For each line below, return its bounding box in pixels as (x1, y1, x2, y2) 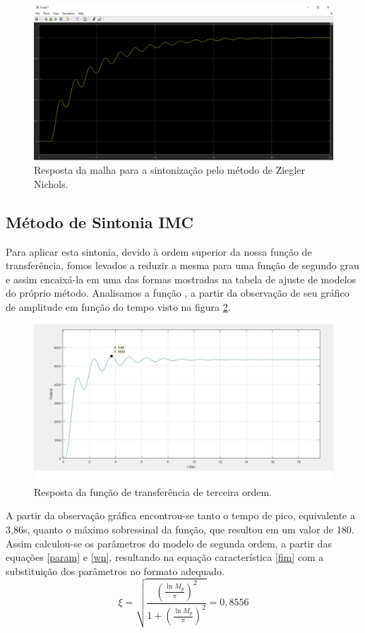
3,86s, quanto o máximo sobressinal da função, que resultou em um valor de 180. (6, 521, 354, 536)
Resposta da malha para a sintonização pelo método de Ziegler (34, 162, 305, 177)
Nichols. (34, 176, 68, 191)
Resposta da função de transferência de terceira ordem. (34, 484, 272, 499)
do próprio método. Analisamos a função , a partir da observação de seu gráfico (6, 285, 349, 300)
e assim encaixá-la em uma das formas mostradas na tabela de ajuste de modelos (6, 271, 357, 286)
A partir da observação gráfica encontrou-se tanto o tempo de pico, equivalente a (6, 508, 355, 523)
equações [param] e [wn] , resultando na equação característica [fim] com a (6, 550, 324, 564)
